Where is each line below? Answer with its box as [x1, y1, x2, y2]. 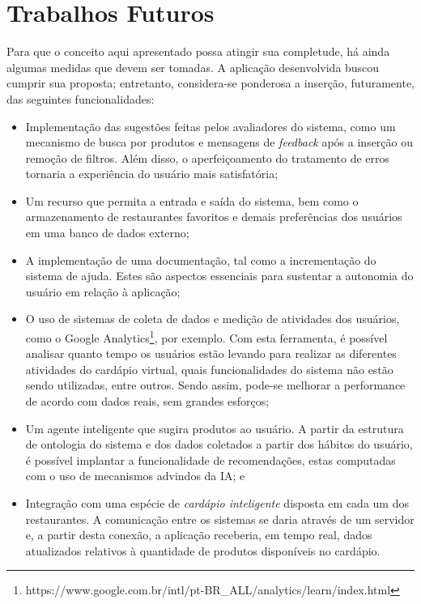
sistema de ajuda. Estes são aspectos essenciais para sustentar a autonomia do [25, 267, 414, 284]
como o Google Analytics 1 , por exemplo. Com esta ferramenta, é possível [25, 327, 388, 346]
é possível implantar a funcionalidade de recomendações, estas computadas [25, 451, 396, 468]
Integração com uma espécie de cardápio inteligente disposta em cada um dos [25, 495, 409, 512]
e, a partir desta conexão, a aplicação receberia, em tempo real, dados [25, 526, 372, 543]
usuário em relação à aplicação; [25, 283, 181, 300]
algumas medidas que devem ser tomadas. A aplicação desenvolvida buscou [6, 58, 380, 75]
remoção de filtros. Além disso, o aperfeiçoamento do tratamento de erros [25, 149, 390, 166]
